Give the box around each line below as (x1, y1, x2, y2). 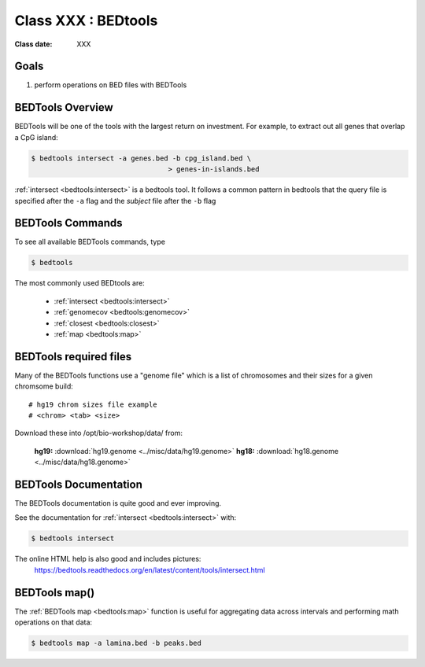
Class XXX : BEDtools (14, 12, 158, 29)
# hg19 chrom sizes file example (28, 400, 157, 409)
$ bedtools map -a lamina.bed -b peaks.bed (31, 639, 202, 648)
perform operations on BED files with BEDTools (34, 80, 187, 90)
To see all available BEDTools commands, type (14, 237, 165, 247)
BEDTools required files (14, 350, 132, 363)
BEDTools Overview (14, 101, 113, 114)
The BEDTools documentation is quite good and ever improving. (14, 499, 222, 508)
